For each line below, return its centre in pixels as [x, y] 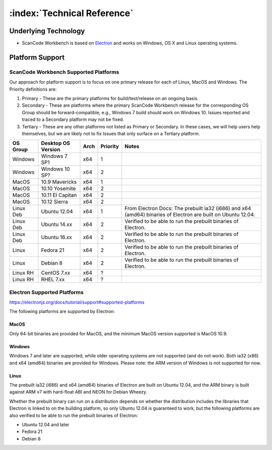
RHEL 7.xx [53, 279]
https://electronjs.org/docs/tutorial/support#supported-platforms [77, 303]
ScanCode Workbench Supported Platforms [64, 72]
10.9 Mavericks [59, 182]
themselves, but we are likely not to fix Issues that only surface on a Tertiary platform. [111, 133]
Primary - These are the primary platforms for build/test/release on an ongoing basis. [110, 98]
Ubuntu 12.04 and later [46, 425]
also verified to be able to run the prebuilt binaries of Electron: [74, 415]
